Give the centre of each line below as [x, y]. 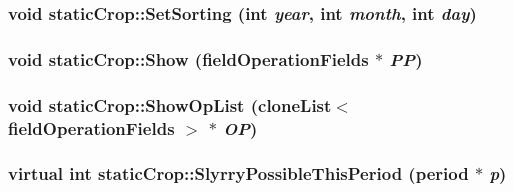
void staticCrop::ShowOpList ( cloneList [170, 104]
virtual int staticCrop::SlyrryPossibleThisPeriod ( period [238, 173]
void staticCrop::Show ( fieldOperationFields [188, 58]
